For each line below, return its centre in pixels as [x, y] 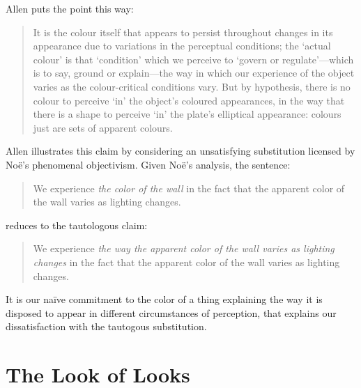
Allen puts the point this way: [70, 8]
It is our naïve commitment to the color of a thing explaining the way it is [164, 299]
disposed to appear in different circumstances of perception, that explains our [171, 312]
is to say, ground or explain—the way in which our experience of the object [194, 73]
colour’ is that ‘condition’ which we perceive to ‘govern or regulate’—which [193, 59]
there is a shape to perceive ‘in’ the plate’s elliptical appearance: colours [187, 114]
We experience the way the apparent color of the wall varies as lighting [184, 248]
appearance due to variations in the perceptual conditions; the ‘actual [182, 46]
